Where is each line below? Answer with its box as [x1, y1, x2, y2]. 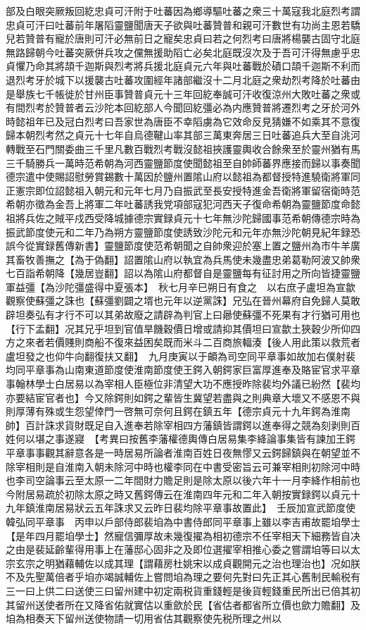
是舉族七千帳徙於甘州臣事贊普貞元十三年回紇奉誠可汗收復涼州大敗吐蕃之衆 [6, 86, 351, 101]
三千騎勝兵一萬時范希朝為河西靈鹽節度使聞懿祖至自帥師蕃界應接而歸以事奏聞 [6, 155, 360, 170]
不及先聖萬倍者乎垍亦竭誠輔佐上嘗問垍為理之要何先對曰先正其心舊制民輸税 [6, 569, 351, 584]
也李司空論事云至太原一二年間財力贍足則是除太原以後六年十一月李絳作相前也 [6, 473, 360, 488]
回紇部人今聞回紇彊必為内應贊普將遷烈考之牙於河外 [123, 100, 360, 115]
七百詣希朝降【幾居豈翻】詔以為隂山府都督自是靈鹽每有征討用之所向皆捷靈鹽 [6, 266, 360, 280]
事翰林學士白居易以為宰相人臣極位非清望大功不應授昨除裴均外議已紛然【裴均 [6, 376, 360, 391]
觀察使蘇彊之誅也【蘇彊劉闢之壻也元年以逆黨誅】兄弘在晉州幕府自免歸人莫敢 [6, 293, 360, 308]
